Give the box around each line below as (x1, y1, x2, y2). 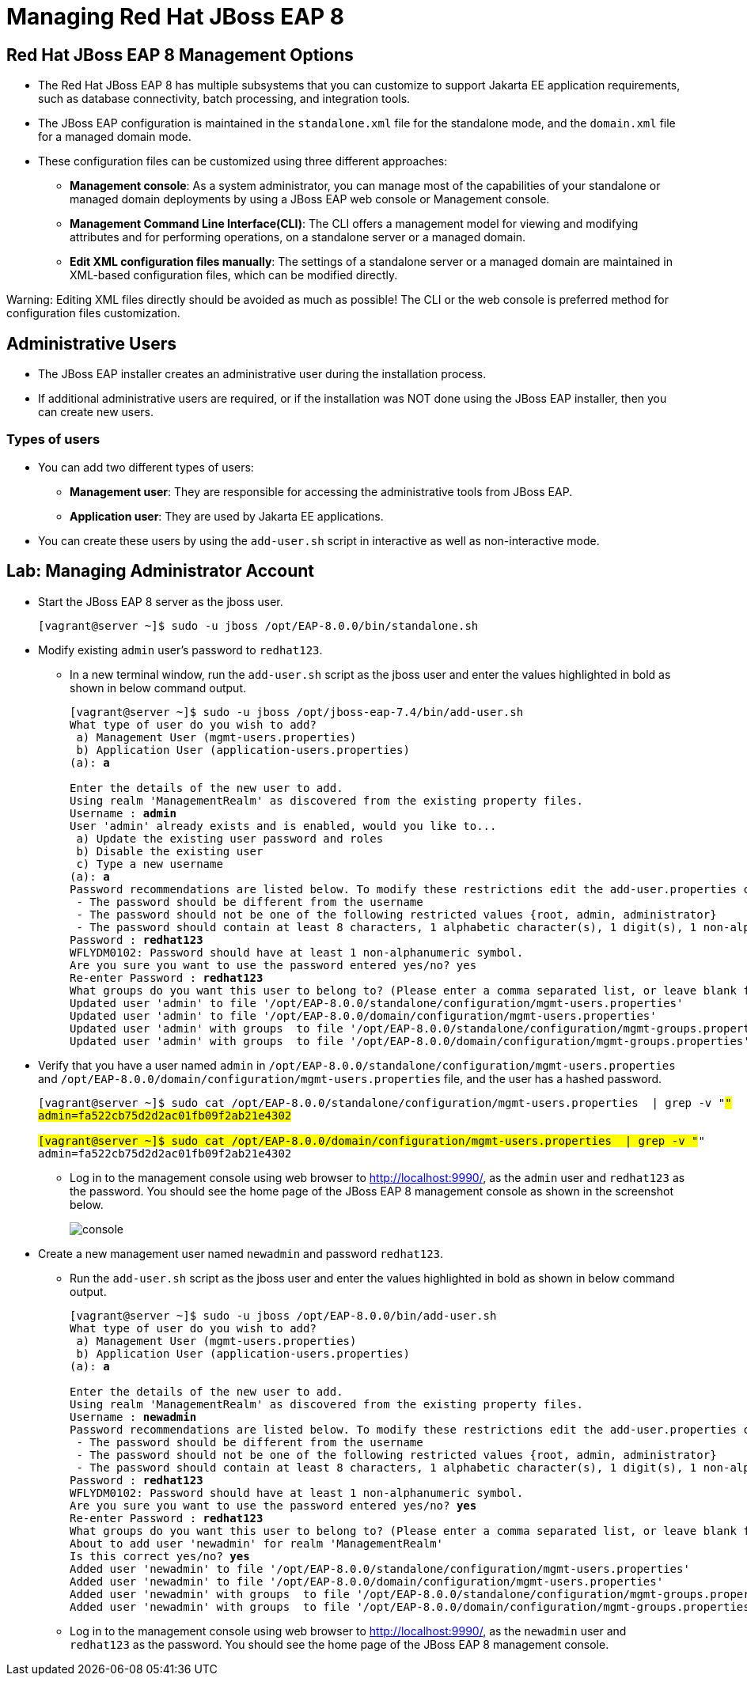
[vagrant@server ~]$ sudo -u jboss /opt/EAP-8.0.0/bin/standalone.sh (38, 619, 479, 632)
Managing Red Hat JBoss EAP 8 (6, 3, 345, 30)
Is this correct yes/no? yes (70, 1549, 250, 1563)
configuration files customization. (6, 306, 180, 320)
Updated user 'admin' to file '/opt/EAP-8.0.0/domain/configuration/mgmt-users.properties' (70, 1009, 657, 1022)
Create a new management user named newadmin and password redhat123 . (38, 1246, 444, 1260)
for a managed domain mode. (38, 130, 191, 144)
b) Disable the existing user (76, 844, 264, 858)
